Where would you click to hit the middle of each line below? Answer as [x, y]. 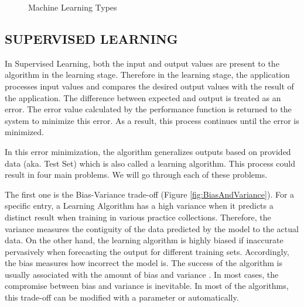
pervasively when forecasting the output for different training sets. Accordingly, [147, 251]
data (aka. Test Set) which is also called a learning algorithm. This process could [150, 163]
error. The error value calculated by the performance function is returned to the [148, 109]
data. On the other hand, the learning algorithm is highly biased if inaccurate [144, 240]
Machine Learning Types [73, 7]
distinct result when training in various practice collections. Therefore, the [138, 217]
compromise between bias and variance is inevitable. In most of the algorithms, [147, 286]
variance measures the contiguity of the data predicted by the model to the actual [152, 228]
